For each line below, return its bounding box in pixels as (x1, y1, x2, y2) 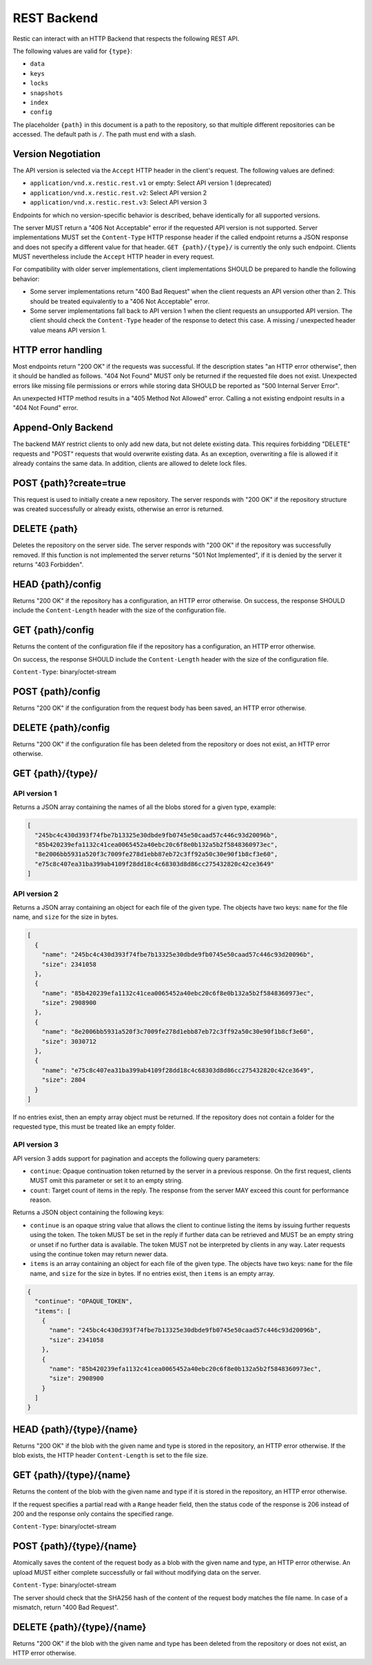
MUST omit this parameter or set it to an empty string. (30, 1176, 183, 1185)
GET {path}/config (12, 624, 94, 636)
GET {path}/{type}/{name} (12, 1469, 131, 1481)
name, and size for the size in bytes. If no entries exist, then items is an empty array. (30, 1269, 275, 1278)
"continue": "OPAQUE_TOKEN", (34, 1298, 134, 1305)
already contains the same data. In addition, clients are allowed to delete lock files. (12, 459, 247, 467)
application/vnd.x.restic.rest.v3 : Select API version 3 (30, 198, 207, 207)
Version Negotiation (12, 148, 101, 160)
